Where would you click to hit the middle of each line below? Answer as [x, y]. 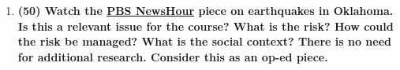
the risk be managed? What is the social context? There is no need [204, 41]
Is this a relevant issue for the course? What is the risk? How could [206, 26]
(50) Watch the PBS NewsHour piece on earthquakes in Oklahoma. [206, 10]
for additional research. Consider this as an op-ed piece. [173, 56]
